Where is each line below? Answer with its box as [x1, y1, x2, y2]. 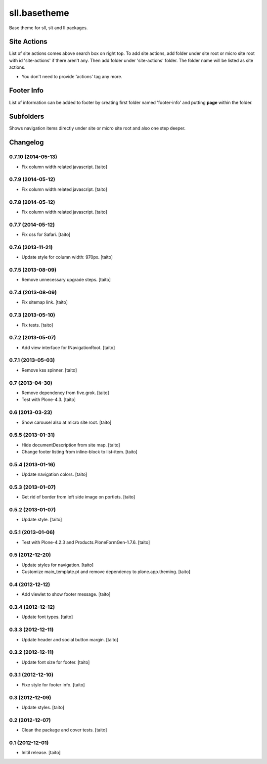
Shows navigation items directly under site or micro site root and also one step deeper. [9, 125, 186, 131]
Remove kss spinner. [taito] [21, 367, 77, 373]
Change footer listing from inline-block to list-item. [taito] [21, 449, 138, 455]
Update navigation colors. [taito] [21, 471, 88, 477]
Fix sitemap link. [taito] [21, 299, 68, 305]
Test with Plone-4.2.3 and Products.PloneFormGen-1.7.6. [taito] [21, 539, 150, 545]
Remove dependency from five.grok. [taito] [21, 390, 109, 396]
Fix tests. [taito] [21, 322, 53, 328]
